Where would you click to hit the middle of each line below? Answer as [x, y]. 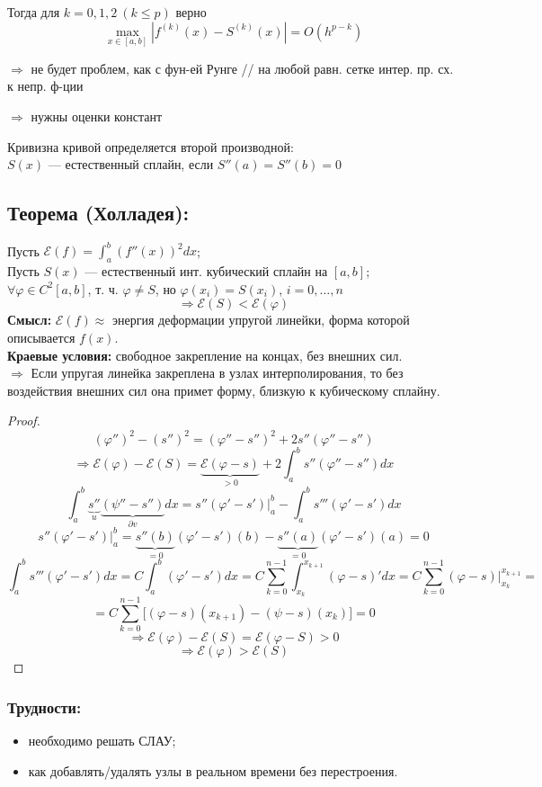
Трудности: [44, 707]
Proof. [24, 420]
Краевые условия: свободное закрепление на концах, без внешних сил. [205, 355]
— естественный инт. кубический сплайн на [206, 271]
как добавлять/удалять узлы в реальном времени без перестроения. [213, 770]
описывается [41, 338]
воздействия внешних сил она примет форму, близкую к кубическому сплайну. [224, 390]
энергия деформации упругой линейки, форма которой [261, 320]
